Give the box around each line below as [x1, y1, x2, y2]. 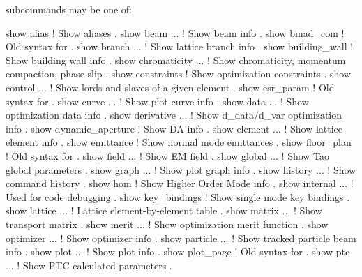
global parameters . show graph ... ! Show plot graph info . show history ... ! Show [6, 162, 356, 177]
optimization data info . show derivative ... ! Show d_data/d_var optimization [6, 107, 342, 122]
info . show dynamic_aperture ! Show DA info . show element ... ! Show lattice [6, 121, 343, 135]
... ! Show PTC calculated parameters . [6, 257, 172, 272]
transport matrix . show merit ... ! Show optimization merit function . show [6, 216, 329, 231]
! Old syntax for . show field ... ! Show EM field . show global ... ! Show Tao [6, 148, 330, 163]
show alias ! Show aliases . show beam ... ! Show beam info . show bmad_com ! [6, 25, 345, 40]
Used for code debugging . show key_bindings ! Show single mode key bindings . [6, 189, 350, 204]
